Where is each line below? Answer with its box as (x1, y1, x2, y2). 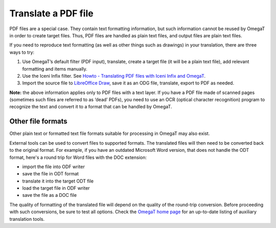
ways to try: (9, 49, 35, 55)
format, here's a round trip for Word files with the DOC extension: (9, 154, 147, 161)
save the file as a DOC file (22, 192, 77, 198)
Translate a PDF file (9, 8, 94, 19)
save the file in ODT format (22, 171, 79, 177)
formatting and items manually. (22, 65, 88, 72)
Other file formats (9, 117, 67, 126)
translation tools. (9, 216, 45, 222)
